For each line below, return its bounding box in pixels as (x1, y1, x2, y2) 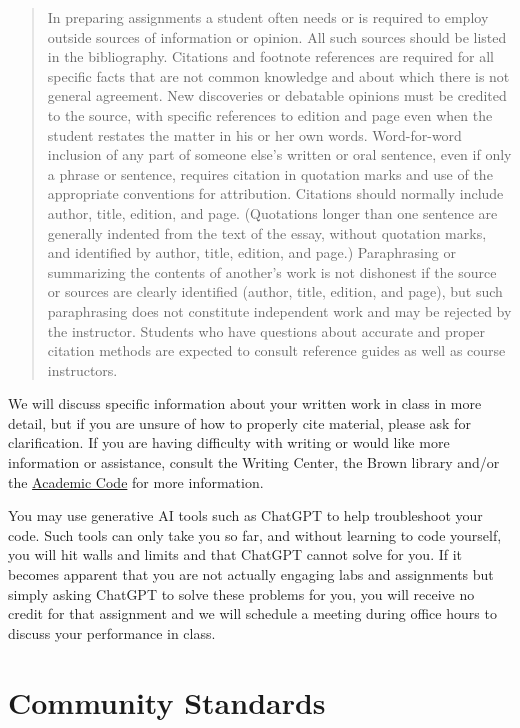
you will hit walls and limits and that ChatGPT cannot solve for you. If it (8, 544, 463, 565)
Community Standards (8, 681, 326, 722)
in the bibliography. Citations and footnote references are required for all (47, 46, 494, 67)
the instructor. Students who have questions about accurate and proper (47, 320, 486, 341)
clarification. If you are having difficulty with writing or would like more (8, 432, 450, 453)
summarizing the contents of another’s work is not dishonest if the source (47, 261, 497, 282)
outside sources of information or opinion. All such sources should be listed (47, 26, 507, 47)
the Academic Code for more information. (8, 471, 264, 492)
